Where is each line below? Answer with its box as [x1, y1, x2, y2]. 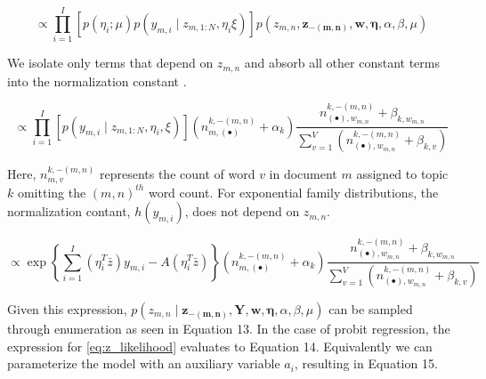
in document [269, 165, 337, 183]
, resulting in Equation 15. [294, 354, 438, 373]
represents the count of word [99, 165, 255, 183]
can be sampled [328, 300, 413, 318]
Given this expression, [7, 300, 127, 318]
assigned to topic [356, 165, 449, 183]
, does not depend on [184, 202, 300, 221]
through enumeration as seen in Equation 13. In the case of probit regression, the [7, 319, 450, 337]
